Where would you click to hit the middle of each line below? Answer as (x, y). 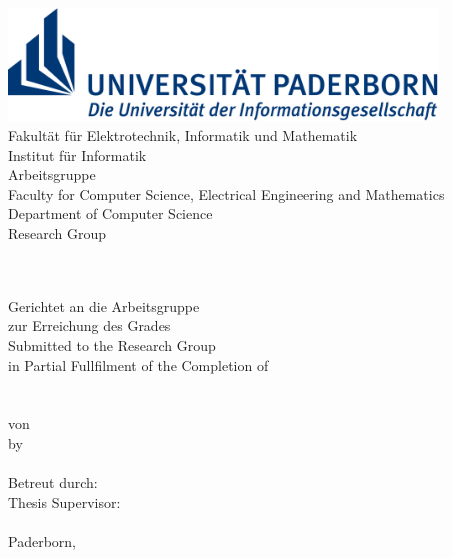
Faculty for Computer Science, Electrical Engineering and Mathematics (226, 193)
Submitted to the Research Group (112, 344)
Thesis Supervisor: (64, 501)
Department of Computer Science (110, 213)
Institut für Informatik (77, 154)
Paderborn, (42, 540)
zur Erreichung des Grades (89, 325)
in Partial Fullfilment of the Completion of (138, 364)
